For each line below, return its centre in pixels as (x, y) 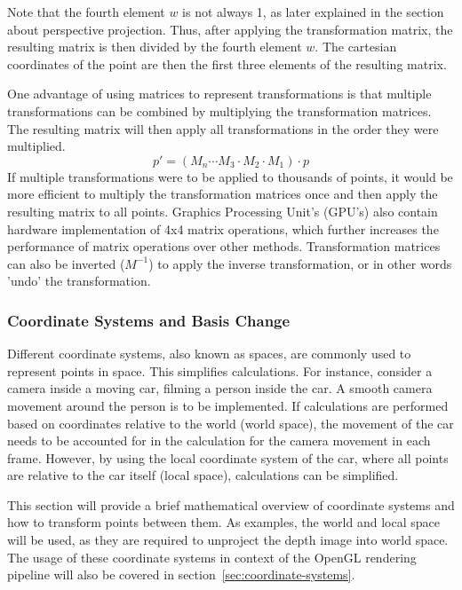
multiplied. (36, 146)
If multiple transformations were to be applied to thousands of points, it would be (230, 176)
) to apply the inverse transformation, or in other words (300, 263)
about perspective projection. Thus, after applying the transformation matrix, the (230, 29)
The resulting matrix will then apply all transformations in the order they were (223, 128)
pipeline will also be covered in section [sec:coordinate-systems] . (181, 574)
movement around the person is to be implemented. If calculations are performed (228, 405)
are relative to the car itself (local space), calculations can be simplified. (203, 475)
